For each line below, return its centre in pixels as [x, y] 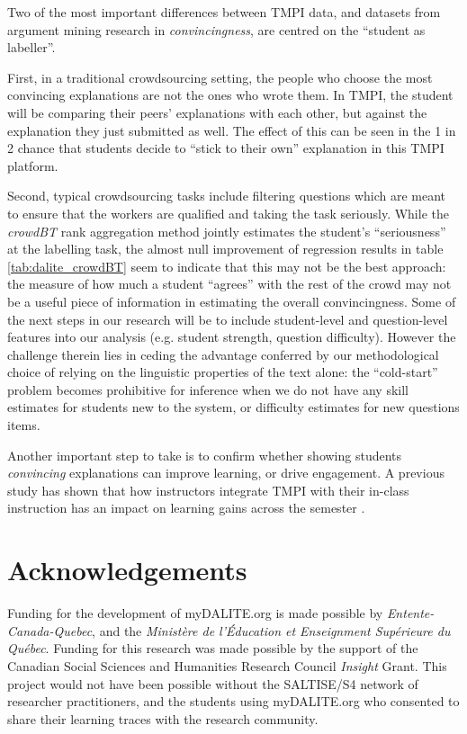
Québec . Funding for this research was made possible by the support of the [213, 648]
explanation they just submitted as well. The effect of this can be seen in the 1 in [232, 130]
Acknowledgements [127, 570]
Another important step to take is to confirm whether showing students [205, 455]
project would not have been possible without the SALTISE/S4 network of [213, 683]
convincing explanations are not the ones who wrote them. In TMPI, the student [230, 95]
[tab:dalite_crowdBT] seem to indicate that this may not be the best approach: [227, 266]
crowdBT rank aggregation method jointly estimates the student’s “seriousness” [227, 231]
